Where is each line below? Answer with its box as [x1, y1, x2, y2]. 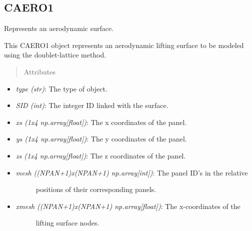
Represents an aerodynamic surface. [4, 23, 114, 33]
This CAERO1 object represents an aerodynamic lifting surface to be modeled [4, 39, 244, 50]
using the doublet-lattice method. [4, 49, 106, 60]
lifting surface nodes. [35, 217, 99, 228]
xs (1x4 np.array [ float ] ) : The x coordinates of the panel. [15, 116, 187, 127]
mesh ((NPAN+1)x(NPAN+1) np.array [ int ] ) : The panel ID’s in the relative [15, 167, 248, 177]
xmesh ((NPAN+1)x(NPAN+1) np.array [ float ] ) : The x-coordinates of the [15, 200, 240, 211]
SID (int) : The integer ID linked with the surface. [15, 100, 168, 110]
